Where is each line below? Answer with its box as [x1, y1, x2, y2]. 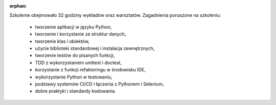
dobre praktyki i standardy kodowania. [35, 88, 116, 94]
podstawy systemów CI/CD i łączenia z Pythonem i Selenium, [35, 81, 165, 87]
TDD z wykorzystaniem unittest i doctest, [35, 59, 122, 66]
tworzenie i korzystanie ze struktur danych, [35, 31, 126, 37]
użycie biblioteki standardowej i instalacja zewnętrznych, [35, 45, 155, 51]
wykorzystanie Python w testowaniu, [35, 74, 112, 80]
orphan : [9, 3, 27, 9]
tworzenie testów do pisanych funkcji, [35, 52, 115, 59]
